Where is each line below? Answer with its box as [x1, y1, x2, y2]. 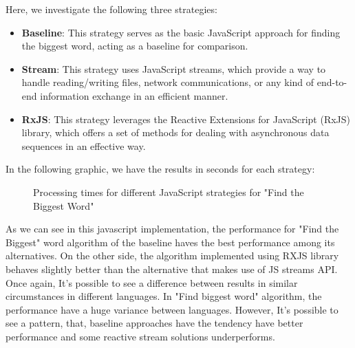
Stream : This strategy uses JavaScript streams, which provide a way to [21, 61, 326, 76]
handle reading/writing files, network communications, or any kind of [21, 75, 314, 89]
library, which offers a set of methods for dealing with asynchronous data [21, 125, 330, 140]
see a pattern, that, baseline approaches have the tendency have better [6, 316, 303, 330]
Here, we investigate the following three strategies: [6, 2, 217, 16]
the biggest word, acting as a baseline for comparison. [21, 39, 248, 53]
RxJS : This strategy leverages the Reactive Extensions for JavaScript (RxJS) [21, 111, 351, 126]
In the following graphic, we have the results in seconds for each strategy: [6, 162, 315, 176]
